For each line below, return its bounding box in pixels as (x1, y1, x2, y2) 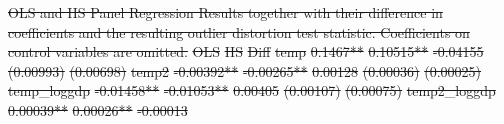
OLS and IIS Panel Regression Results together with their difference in (8, 2, 443, 22)
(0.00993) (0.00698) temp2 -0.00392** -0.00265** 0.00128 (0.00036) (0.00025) (8, 60, 482, 81)
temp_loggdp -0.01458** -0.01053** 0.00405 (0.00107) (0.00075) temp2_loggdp (8, 80, 496, 101)
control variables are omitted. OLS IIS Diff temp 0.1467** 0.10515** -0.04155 (8, 41, 484, 62)
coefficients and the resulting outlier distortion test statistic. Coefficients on (8, 21, 470, 42)
